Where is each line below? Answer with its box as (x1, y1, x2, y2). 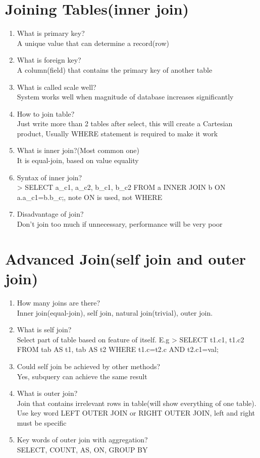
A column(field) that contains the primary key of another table (17, 64, 213, 75)
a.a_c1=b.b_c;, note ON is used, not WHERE (17, 191, 163, 202)
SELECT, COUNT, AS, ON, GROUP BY (17, 444, 148, 455)
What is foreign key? (17, 55, 81, 65)
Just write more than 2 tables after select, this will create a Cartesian (17, 118, 233, 129)
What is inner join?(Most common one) (17, 145, 139, 156)
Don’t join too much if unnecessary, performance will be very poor (17, 219, 223, 229)
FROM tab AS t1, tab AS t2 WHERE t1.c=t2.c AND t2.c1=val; (17, 344, 219, 354)
